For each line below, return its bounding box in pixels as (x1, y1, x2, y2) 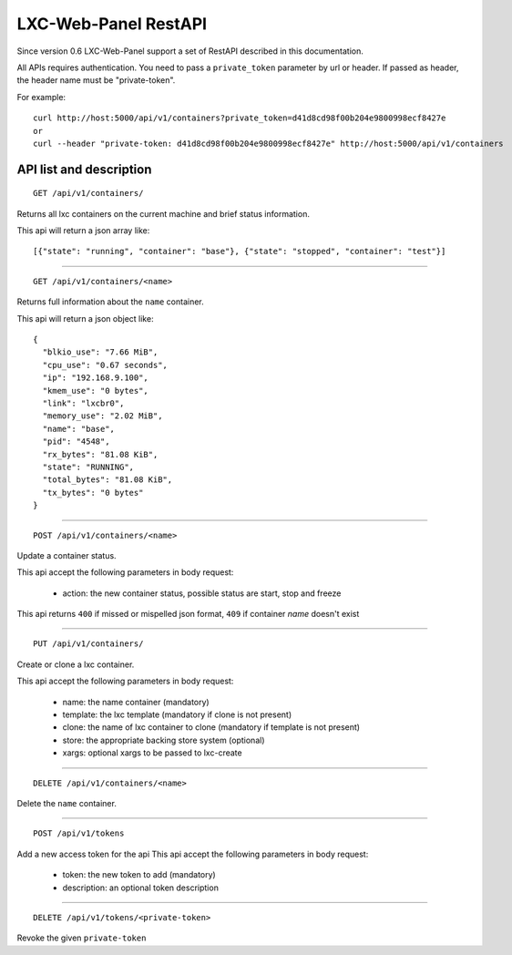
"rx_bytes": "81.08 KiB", (42, 449, 159, 459)
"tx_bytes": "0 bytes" (42, 488, 144, 498)
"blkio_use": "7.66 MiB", (42, 347, 159, 357)
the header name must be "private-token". (16, 75, 176, 86)
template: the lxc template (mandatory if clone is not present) (62, 709, 292, 720)
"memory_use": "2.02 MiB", (42, 411, 163, 421)
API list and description (16, 161, 152, 177)
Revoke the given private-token (16, 932, 147, 943)
